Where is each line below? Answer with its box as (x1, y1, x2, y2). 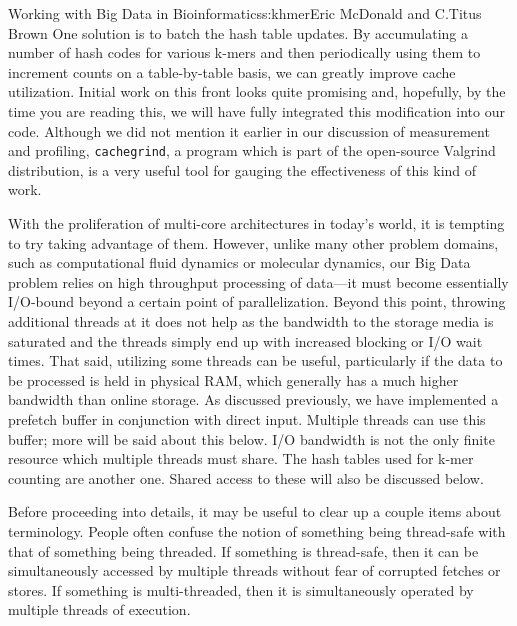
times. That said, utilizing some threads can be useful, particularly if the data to (8, 350, 503, 371)
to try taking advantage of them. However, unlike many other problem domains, (8, 232, 499, 253)
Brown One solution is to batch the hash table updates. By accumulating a (8, 22, 469, 43)
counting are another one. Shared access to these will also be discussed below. (8, 467, 484, 488)
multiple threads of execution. (8, 599, 191, 620)
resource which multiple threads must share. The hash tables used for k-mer (8, 448, 474, 469)
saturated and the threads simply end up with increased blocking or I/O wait (8, 330, 483, 351)
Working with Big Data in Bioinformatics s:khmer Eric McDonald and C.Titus (8, 3, 482, 23)
